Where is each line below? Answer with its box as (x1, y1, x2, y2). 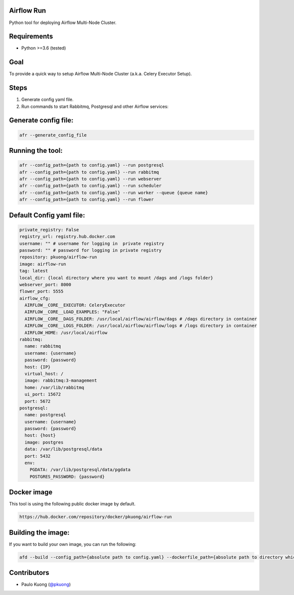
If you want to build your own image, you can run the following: (9, 541, 137, 547)
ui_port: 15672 (24, 392, 61, 397)
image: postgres (24, 439, 64, 445)
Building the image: (9, 528, 70, 537)
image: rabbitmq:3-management (24, 378, 98, 383)
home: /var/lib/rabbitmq (24, 385, 84, 390)
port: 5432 (24, 453, 51, 459)
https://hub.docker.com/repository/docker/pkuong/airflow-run (19, 514, 172, 520)
